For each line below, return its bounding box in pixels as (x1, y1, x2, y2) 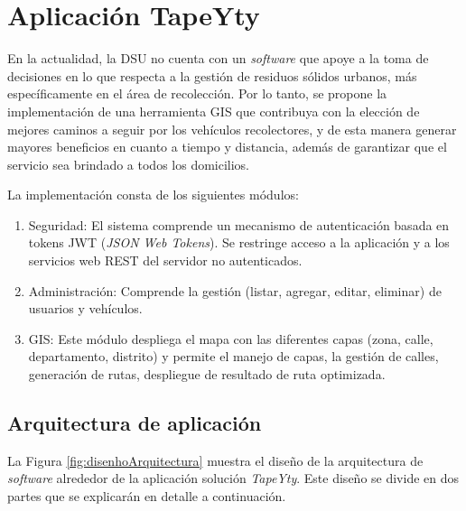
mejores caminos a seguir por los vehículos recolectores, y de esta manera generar (7, 119, 457, 138)
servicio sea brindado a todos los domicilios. (7, 154, 250, 173)
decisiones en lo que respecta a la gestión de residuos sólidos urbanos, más (7, 66, 417, 85)
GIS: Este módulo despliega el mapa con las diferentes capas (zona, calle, (28, 329, 433, 348)
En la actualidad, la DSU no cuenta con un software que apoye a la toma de (7, 49, 429, 68)
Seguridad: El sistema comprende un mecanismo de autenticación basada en (28, 215, 450, 234)
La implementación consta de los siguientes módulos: (7, 185, 299, 204)
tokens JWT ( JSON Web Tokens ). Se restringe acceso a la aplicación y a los (28, 233, 450, 252)
